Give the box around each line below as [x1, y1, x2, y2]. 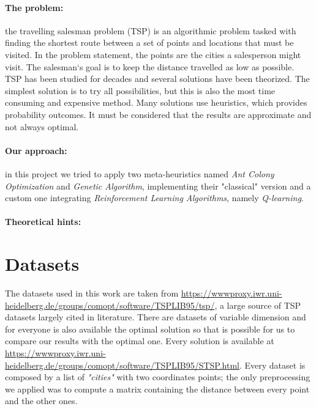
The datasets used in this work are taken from [5, 287, 179, 300]
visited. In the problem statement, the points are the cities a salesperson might [5, 48, 301, 61]
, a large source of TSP [214, 298, 301, 311]
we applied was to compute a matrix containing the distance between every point [5, 382, 310, 395]
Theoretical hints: [5, 215, 81, 228]
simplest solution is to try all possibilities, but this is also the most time [5, 84, 276, 97]
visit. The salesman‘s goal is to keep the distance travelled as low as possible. [5, 60, 295, 73]
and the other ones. [5, 394, 78, 407]
